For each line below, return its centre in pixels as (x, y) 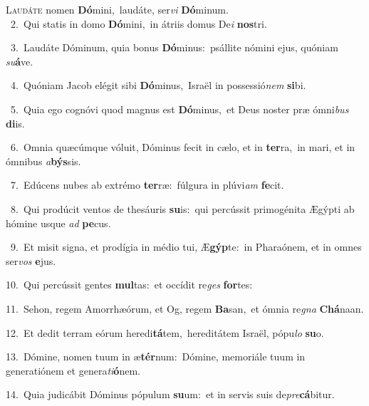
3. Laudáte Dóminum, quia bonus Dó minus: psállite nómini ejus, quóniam (174, 47)
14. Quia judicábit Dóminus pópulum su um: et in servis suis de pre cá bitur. (170, 394)
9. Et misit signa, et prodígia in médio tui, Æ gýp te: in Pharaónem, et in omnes (186, 247)
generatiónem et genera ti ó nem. (73, 370)
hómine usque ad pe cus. (58, 223)
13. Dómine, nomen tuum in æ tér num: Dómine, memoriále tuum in (156, 356)
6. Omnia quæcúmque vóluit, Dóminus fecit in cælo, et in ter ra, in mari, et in (183, 147)
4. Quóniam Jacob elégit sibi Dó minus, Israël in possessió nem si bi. (158, 85)
